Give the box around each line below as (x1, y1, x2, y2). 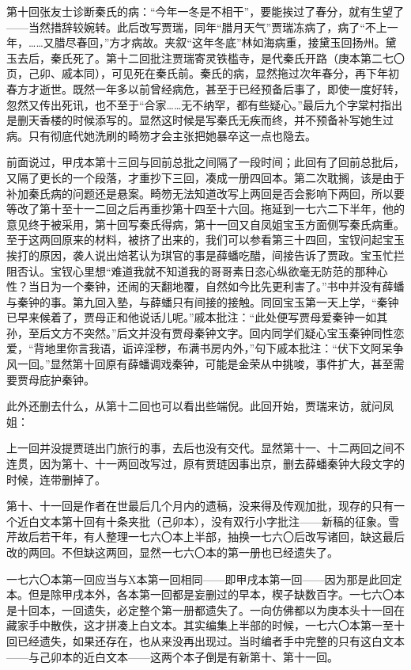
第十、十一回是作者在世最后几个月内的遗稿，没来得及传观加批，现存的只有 (6, 497, 394, 514)
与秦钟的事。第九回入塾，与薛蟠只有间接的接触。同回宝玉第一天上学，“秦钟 (6, 293, 399, 310)
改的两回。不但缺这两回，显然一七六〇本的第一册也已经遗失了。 (6, 544, 338, 560)
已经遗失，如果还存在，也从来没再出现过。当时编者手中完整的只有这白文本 (17, 632, 405, 649)
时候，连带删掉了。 (6, 470, 106, 487)
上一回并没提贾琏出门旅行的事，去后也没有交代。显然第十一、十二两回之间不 (6, 440, 405, 456)
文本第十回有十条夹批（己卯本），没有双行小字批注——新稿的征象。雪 (39, 512, 399, 529)
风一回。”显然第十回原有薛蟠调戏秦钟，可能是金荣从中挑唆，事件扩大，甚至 (6, 356, 394, 372)
